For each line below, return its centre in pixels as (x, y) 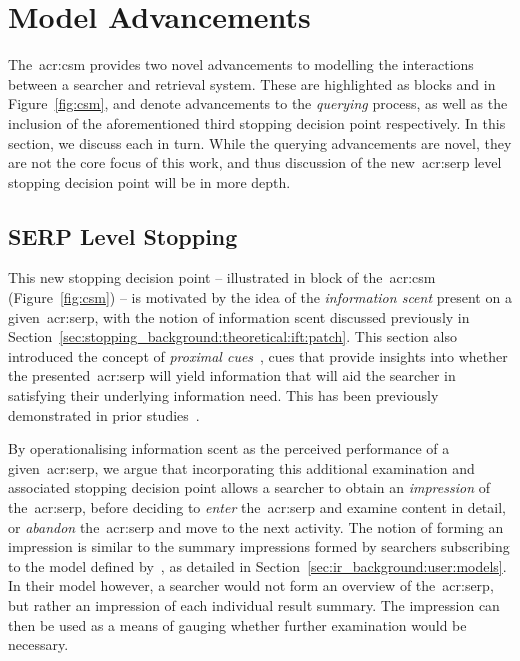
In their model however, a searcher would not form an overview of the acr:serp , (251, 585)
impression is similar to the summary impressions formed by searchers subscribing (259, 546)
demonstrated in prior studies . (104, 414)
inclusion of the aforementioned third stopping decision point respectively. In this (257, 122)
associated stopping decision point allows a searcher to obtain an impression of (249, 487)
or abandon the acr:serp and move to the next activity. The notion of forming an (256, 526)
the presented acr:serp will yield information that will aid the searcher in (232, 375)
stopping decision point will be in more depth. (149, 181)
